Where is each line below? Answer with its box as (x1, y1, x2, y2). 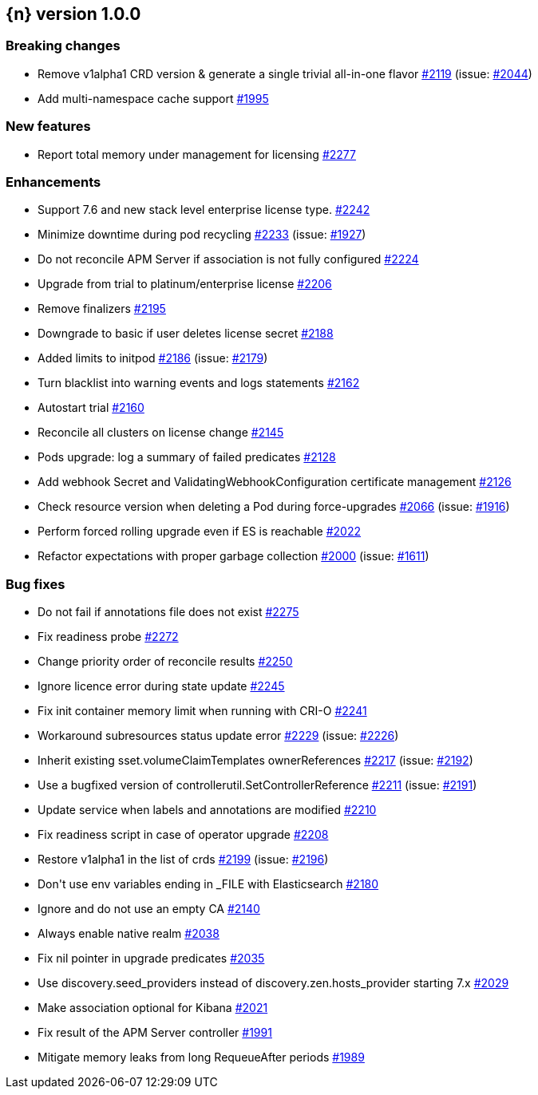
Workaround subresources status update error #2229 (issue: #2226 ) (38, 729, 399, 743)
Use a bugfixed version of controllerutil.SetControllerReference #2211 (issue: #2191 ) (38, 778, 477, 793)
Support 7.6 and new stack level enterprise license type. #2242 (38, 203, 370, 217)
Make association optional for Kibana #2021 (38, 1001, 268, 1015)
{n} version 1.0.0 (6, 4, 141, 24)
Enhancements (6, 173, 101, 190)
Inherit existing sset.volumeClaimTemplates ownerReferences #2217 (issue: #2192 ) (38, 753, 473, 768)
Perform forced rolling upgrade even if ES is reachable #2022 (38, 524, 362, 539)
